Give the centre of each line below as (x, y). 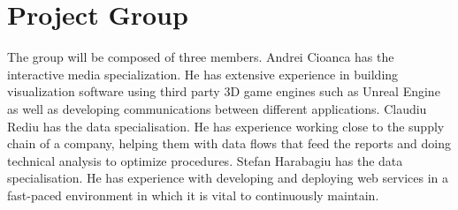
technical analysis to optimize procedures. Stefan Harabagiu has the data (205, 160)
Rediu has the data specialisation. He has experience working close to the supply (226, 126)
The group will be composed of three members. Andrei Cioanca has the (201, 57)
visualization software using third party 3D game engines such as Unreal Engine (224, 91)
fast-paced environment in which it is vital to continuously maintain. (193, 195)
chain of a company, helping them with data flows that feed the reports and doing (229, 143)
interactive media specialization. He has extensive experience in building (203, 74)
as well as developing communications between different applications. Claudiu (217, 108)
